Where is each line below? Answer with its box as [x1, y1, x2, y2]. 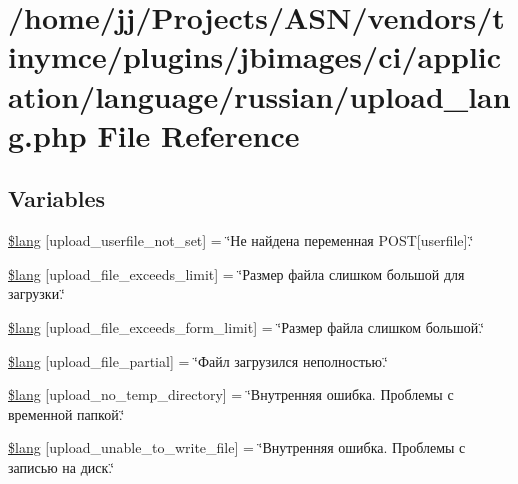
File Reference [97, 114, 300, 155]
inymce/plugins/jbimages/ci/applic [8, 36, 502, 77]
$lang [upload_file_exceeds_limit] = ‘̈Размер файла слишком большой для [8, 263, 465, 284]
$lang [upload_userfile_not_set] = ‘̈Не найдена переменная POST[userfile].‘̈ [8, 230, 474, 251]
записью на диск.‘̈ [8, 456, 115, 477]
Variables [8, 183, 106, 214]
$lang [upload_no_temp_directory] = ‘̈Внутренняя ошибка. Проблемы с [8, 384, 454, 405]
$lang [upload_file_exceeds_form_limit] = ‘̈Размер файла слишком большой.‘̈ [8, 316, 485, 337]
